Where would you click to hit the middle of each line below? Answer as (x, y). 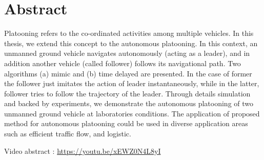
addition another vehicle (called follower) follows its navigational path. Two (123, 63)
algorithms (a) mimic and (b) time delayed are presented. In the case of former (128, 73)
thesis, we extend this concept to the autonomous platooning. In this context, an (131, 43)
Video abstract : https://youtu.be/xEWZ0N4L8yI (83, 151)
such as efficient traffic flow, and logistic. (68, 134)
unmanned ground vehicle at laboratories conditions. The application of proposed (132, 113)
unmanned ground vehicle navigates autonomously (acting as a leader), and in (127, 53)
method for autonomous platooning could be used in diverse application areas (126, 123)
